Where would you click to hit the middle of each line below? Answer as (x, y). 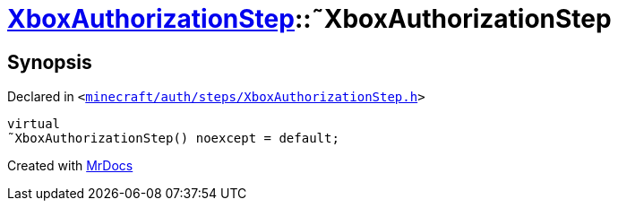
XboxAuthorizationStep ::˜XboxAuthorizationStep (309, 19)
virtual (34, 124)
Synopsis (50, 62)
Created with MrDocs (70, 166)
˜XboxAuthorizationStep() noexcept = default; (173, 139)
